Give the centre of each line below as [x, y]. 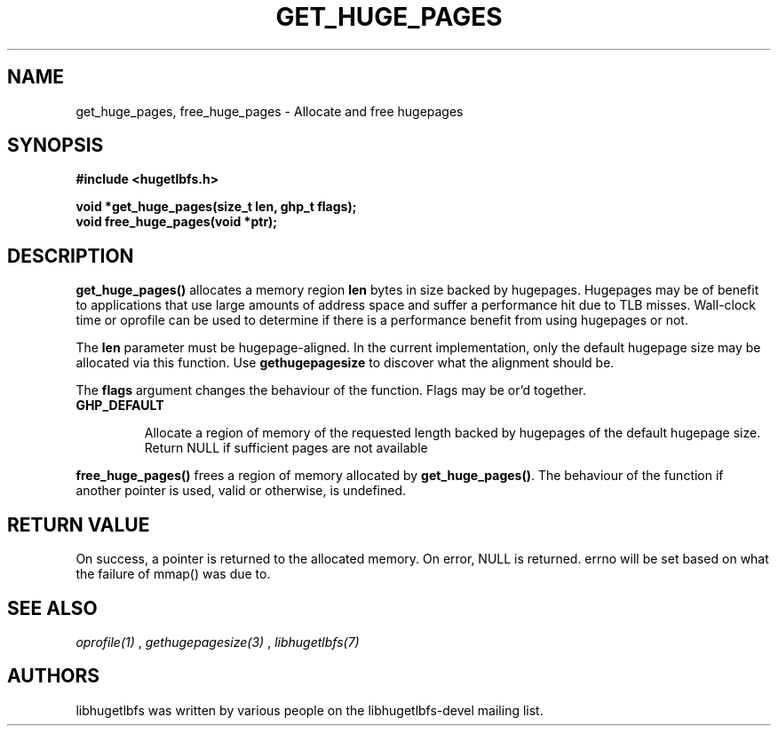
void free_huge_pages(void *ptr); [177, 222]
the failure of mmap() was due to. [173, 574]
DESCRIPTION [71, 256]
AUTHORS [54, 676]
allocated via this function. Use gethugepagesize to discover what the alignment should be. [345, 363]
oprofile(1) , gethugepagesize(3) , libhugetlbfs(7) [218, 642]
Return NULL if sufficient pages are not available [286, 448]
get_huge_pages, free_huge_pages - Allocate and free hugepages [270, 111]
